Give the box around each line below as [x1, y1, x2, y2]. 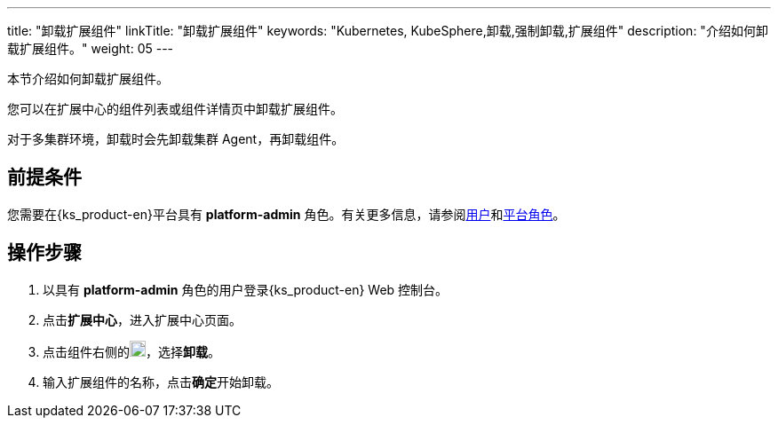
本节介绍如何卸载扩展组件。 [7, 71, 169, 86]
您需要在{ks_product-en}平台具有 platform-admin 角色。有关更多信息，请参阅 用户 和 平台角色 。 [7, 206, 566, 222]
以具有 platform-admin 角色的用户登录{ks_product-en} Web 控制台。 [43, 281, 449, 297]
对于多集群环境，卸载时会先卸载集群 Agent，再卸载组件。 [7, 131, 345, 146]
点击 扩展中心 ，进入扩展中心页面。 [43, 311, 242, 327]
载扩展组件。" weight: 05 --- [7, 41, 174, 56]
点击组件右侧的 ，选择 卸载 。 [43, 343, 220, 359]
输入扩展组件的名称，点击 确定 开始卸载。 [43, 374, 279, 390]
